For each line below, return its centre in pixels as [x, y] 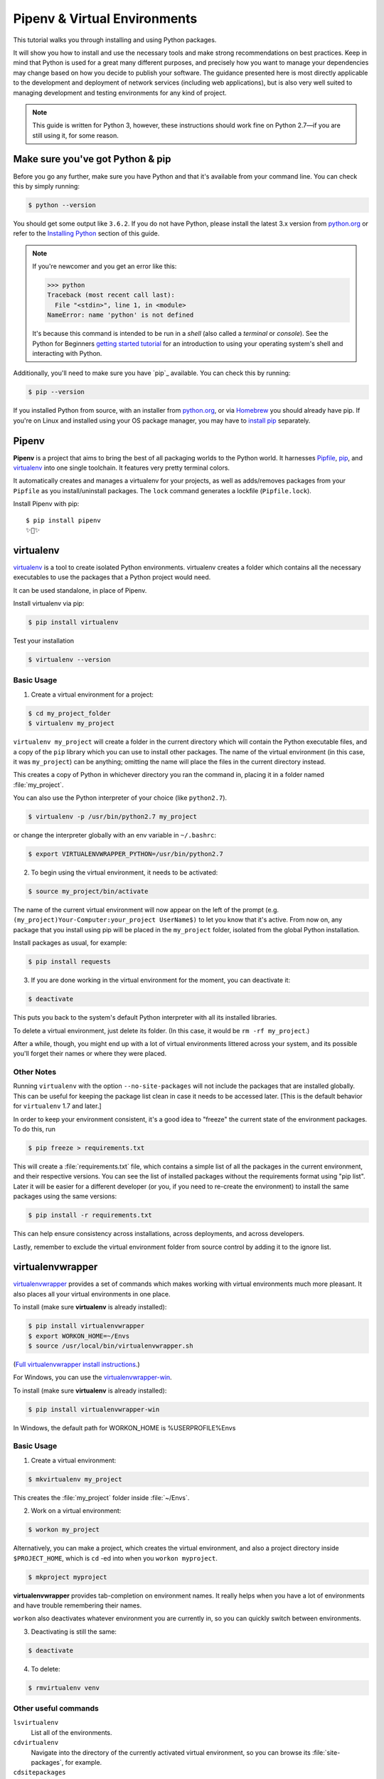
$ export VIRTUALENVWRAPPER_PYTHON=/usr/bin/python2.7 [126, 854]
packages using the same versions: [65, 1196]
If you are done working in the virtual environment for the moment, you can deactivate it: [161, 980]
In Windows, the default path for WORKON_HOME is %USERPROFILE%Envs [124, 1427]
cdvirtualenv [36, 1743]
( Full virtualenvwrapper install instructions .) [76, 1364]
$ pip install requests [70, 962]
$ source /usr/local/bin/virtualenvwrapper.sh [111, 1346]
